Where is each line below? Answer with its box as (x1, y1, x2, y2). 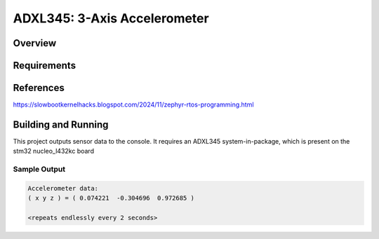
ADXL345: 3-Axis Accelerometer (13, 11, 210, 26)
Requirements (13, 60, 77, 71)
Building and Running (13, 118, 109, 130)
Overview (13, 37, 57, 49)
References (13, 82, 65, 94)
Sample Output (13, 165, 66, 175)
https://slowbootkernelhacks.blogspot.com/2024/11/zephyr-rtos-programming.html (13, 100, 254, 109)
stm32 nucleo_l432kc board (13, 147, 95, 156)
